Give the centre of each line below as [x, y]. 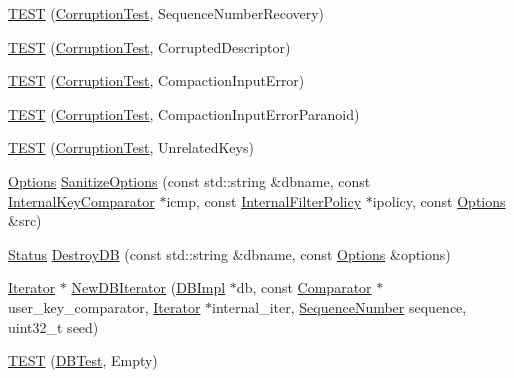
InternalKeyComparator [81, 200]
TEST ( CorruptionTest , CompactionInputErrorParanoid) [184, 113]
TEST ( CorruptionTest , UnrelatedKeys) [131, 147]
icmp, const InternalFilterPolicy [264, 200]
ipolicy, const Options [439, 200]
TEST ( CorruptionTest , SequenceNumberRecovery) [166, 13]
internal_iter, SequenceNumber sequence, [339, 306]
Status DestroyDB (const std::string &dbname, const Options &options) [229, 253]
